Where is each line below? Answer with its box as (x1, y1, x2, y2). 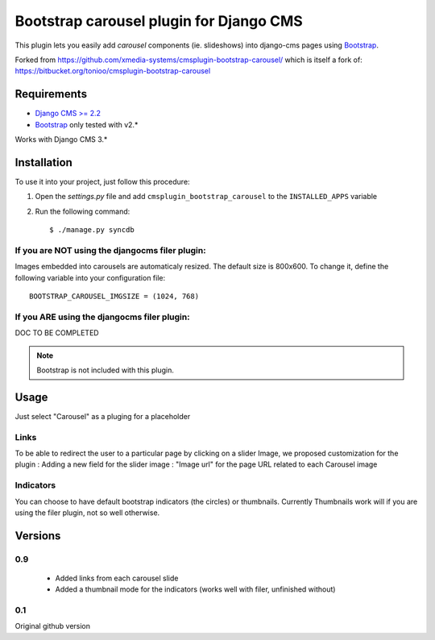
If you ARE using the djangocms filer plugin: (14, 311, 190, 322)
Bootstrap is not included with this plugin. (36, 365, 175, 375)
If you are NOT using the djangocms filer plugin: (14, 244, 206, 256)
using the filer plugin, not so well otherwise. (14, 508, 160, 517)
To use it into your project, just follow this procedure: (14, 177, 190, 186)
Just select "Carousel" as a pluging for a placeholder (14, 411, 191, 421)
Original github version (14, 621, 91, 631)
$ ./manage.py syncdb (49, 226, 135, 235)
